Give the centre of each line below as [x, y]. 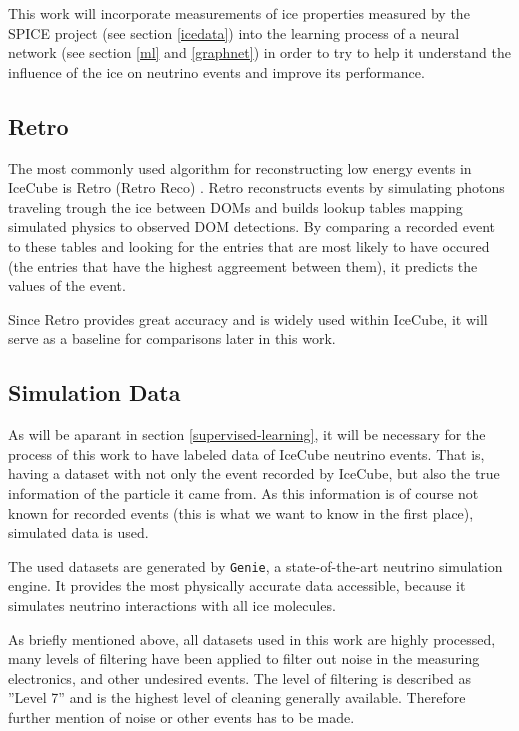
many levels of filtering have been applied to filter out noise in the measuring [244, 658]
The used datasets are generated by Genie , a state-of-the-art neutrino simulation [255, 565]
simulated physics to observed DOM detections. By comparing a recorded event [252, 226]
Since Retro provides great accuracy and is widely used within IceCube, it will [248, 318]
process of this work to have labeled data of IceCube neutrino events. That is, [246, 453]
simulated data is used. [78, 532]
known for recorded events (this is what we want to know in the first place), [241, 512]
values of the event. [67, 285]
